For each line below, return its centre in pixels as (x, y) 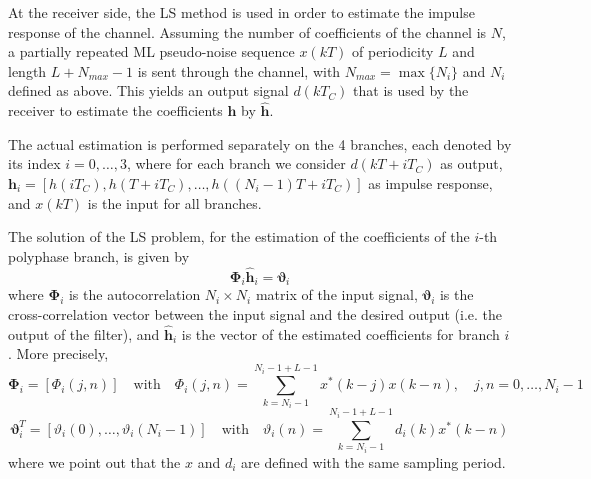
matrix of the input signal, (336, 294)
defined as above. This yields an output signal (148, 90)
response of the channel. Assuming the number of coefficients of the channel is (247, 31)
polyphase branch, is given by (99, 255)
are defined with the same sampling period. (373, 461)
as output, (471, 163)
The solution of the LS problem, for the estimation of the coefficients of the (239, 236)
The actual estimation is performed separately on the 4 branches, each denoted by (260, 143)
